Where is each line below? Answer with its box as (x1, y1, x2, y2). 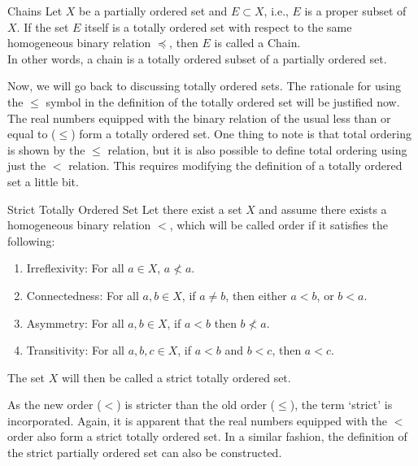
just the (7, 157, 46, 174)
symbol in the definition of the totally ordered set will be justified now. (46, 93, 400, 110)
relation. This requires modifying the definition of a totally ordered (68, 157, 403, 174)
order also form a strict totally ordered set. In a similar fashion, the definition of (7, 428, 407, 445)
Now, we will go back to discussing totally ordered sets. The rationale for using (7, 77, 401, 94)
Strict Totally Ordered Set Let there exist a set (7, 200, 242, 217)
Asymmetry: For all (26, 314, 124, 331)
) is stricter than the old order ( (116, 396, 276, 413)
